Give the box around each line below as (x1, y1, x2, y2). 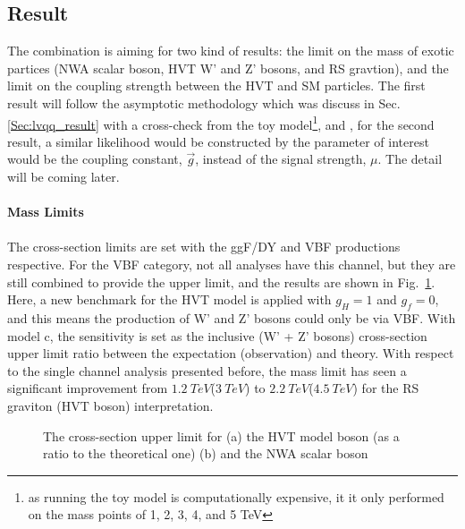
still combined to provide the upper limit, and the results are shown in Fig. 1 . (7, 272, 435, 291)
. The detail (377, 149, 443, 168)
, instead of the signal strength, (195, 149, 367, 168)
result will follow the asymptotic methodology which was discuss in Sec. (7, 93, 401, 112)
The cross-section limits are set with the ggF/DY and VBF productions (7, 237, 401, 256)
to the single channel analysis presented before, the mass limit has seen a (7, 361, 407, 380)
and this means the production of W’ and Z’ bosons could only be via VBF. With (7, 308, 456, 327)
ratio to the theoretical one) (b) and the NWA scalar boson (43, 444, 368, 463)
